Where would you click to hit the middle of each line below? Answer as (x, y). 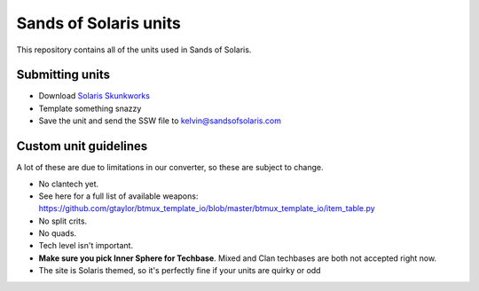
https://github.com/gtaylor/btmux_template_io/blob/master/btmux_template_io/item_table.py (207, 208)
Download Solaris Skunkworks (94, 96)
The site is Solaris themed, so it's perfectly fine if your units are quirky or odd (180, 271)
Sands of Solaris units (98, 23)
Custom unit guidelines (82, 146)
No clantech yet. (69, 184)
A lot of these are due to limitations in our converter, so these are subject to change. (170, 168)
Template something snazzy (90, 108)
